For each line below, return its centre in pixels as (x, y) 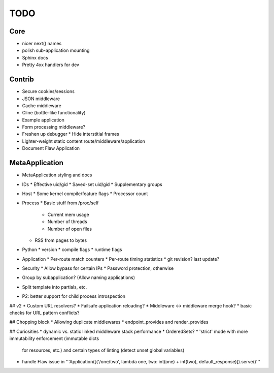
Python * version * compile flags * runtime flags (72, 250)
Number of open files (70, 229)
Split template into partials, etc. (55, 287)
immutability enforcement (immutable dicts (54, 338)
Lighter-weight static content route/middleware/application (84, 141)
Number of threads (67, 222)
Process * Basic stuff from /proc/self (60, 203)
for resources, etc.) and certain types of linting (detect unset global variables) (103, 350)
